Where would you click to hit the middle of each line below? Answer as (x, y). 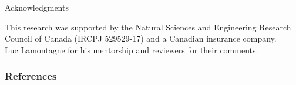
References (31, 76)
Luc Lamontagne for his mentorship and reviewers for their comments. (132, 50)
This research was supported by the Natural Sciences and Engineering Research (148, 27)
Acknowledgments (37, 7)
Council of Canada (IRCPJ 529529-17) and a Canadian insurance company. (141, 38)
